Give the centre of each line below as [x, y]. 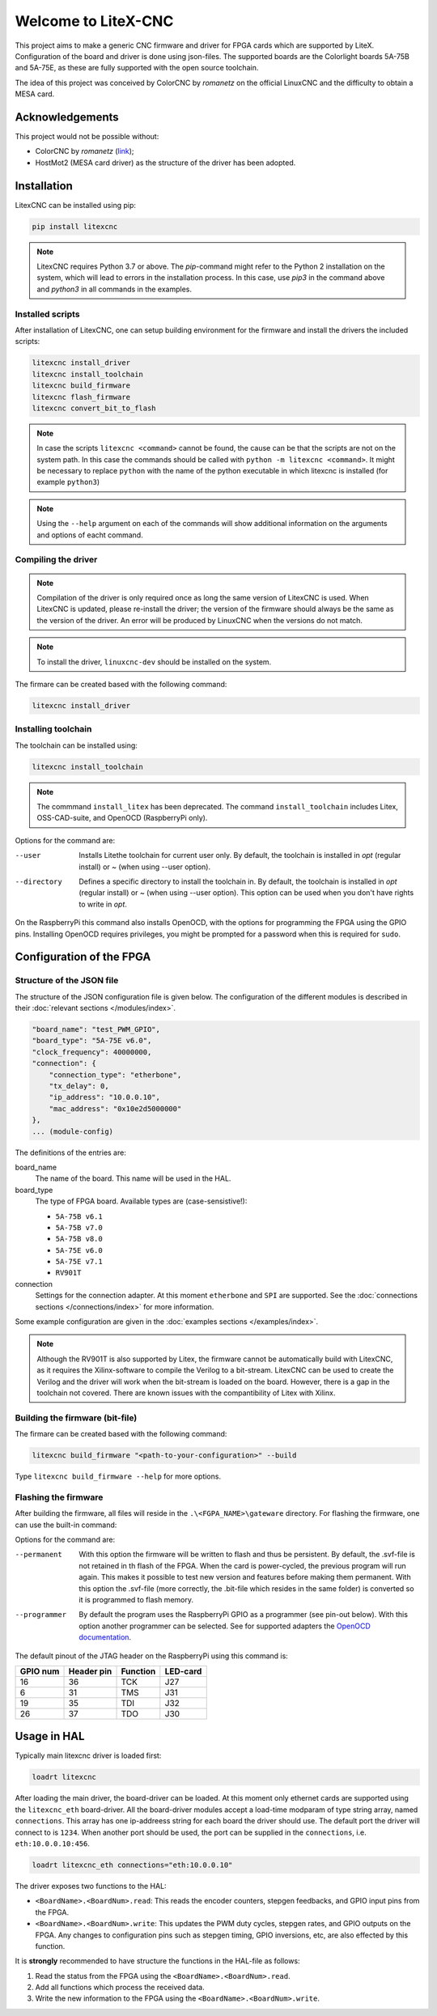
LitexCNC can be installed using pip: [76, 205]
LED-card [183, 1671]
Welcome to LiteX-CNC [94, 21]
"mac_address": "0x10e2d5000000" [115, 1108]
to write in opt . [103, 904]
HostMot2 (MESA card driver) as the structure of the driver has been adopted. [165, 163]
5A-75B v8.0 [79, 1239]
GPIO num [40, 1671]
